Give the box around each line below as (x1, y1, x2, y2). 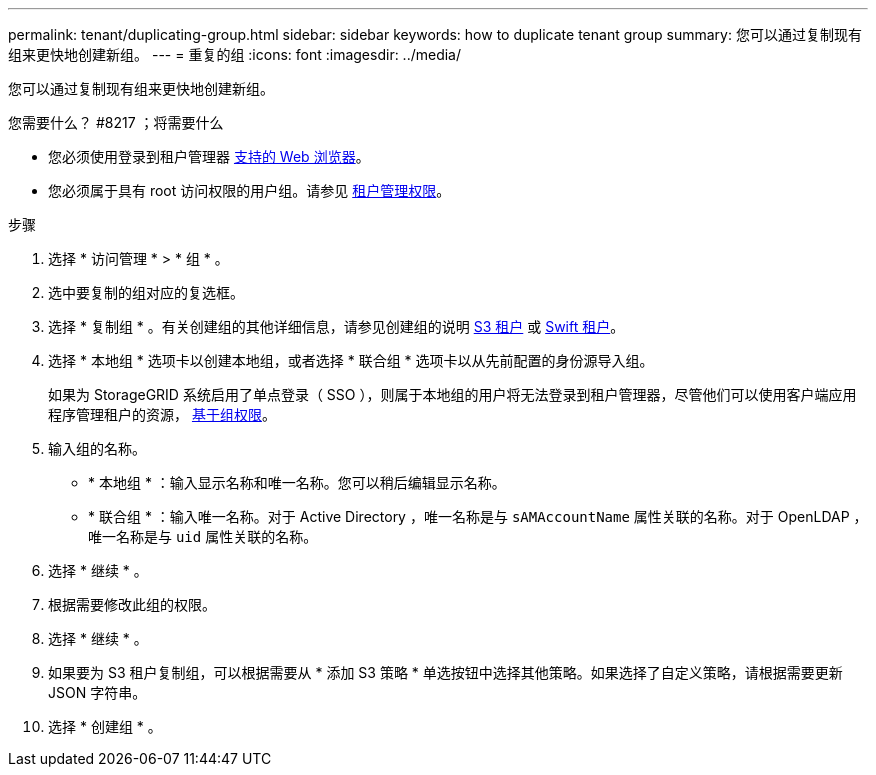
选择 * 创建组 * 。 (48, 718, 162, 735)
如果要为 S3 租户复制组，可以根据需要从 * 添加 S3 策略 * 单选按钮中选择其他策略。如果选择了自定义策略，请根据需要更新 (48, 664, 843, 681)
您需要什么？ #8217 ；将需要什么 (8, 114, 224, 131)
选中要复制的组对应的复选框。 (48, 284, 244, 301)
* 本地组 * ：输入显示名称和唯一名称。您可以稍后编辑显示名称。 (88, 474, 506, 491)
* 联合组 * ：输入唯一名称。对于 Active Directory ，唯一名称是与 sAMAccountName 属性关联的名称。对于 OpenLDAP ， (88, 508, 868, 525)
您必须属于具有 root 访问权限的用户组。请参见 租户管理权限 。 (48, 182, 451, 199)
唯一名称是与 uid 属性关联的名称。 (88, 528, 318, 545)
